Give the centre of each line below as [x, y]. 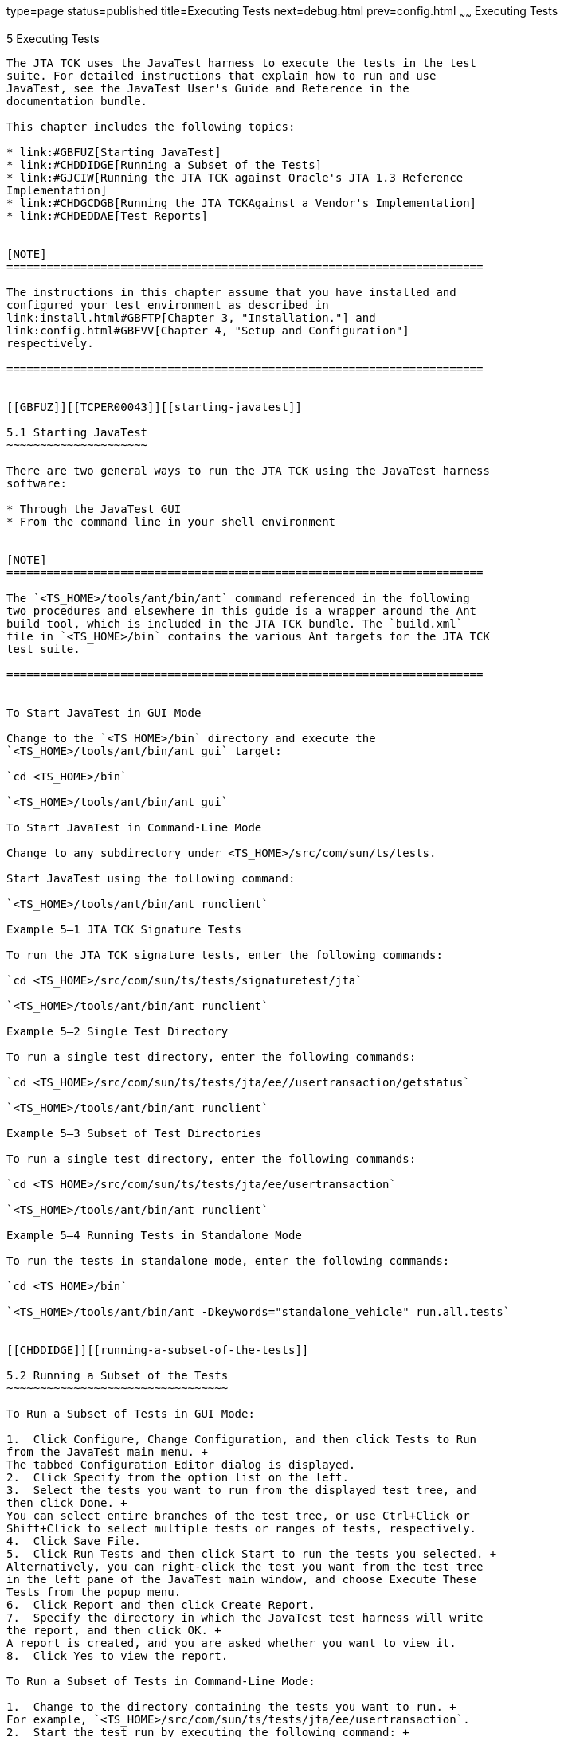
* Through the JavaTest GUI [94, 509]
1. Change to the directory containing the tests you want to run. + [231, 1706]
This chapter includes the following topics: [151, 126]
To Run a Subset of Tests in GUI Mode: [131, 1413]
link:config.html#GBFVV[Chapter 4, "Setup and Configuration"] [208, 330]
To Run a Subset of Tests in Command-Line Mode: [161, 1681]
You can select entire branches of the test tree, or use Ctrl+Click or [238, 1515]
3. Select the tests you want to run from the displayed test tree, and [242, 1490]
